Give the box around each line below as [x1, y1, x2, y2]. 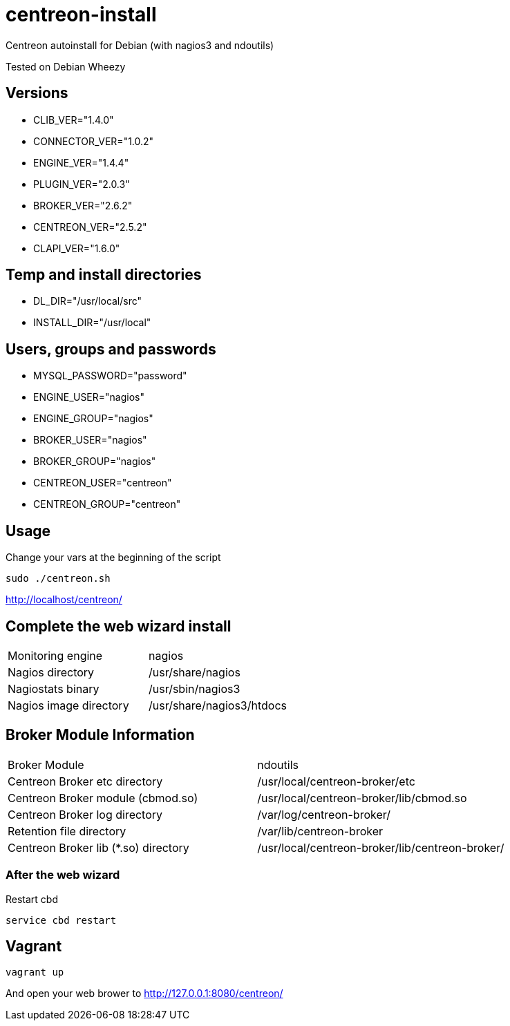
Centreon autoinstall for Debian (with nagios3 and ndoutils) [6, 39, 274, 51]
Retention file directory [8, 824, 126, 838]
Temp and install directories [6, 266, 202, 284]
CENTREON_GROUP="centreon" [33, 498, 181, 511]
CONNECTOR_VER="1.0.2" [33, 135, 154, 147]
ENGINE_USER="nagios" [33, 391, 144, 403]
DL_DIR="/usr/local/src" [33, 295, 142, 307]
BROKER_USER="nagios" [33, 434, 147, 446]
